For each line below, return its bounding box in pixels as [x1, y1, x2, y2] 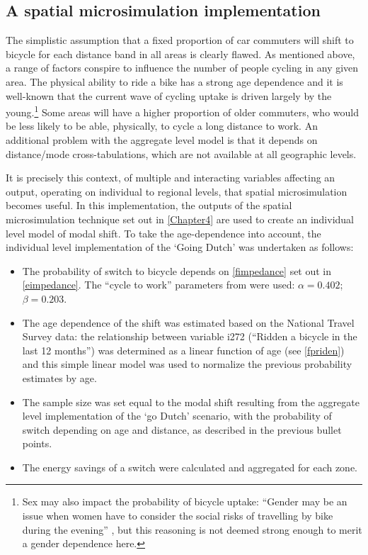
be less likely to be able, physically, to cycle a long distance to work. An [6, 118, 318, 133]
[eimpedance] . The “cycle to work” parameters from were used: [22, 277, 295, 292]
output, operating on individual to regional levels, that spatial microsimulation [6, 184, 347, 198]
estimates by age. [22, 370, 97, 385]
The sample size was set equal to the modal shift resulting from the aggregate [22, 394, 360, 409]
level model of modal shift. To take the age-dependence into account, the [6, 225, 321, 240]
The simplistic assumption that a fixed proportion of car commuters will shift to [6, 33, 354, 47]
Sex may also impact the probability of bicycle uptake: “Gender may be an [22, 494, 347, 509]
